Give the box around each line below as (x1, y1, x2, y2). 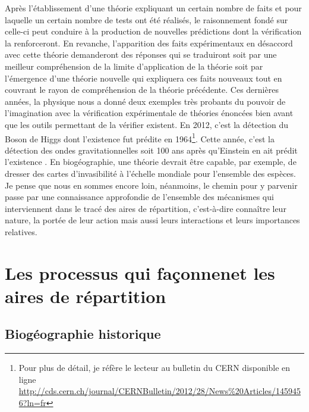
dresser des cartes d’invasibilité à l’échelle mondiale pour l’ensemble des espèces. (5, 167, 296, 179)
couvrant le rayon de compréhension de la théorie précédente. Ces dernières (5, 83, 279, 96)
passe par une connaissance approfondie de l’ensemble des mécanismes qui (5, 191, 274, 203)
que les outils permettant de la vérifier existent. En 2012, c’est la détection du (5, 118, 288, 130)
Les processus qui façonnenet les (5, 260, 275, 285)
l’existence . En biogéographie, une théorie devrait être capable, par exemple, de (5, 155, 297, 168)
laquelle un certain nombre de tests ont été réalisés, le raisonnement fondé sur (5, 13, 288, 26)
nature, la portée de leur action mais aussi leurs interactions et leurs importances (5, 214, 300, 226)
